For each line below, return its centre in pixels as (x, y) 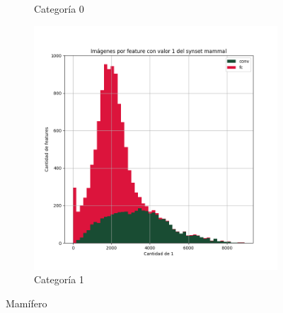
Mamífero (27, 303)
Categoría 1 (59, 279)
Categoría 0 (59, 8)
